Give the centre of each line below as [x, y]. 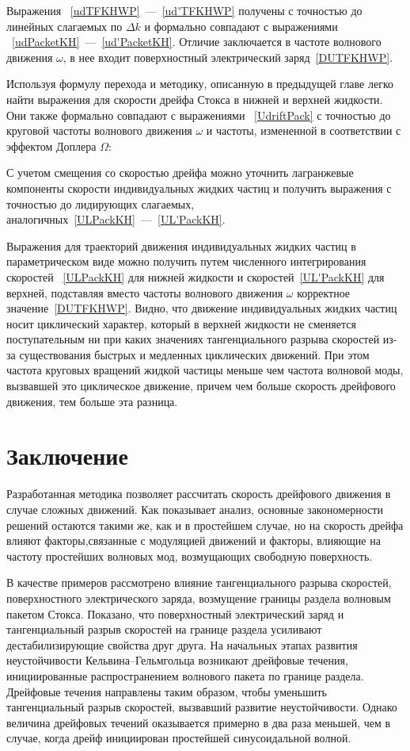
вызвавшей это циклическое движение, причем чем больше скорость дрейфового [201, 386]
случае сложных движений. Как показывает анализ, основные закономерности [195, 509]
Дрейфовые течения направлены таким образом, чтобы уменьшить [167, 691]
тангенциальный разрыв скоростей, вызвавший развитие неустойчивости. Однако [202, 707]
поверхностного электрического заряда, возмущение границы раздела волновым [199, 598]
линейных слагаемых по [65, 26]
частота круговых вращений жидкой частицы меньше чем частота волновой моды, [205, 370]
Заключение [67, 456]
